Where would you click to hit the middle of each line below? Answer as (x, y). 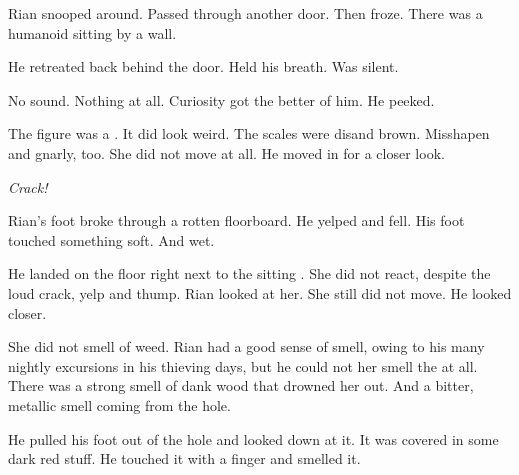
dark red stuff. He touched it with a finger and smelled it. (184, 458)
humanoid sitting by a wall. (92, 32)
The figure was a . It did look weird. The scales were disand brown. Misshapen (249, 133)
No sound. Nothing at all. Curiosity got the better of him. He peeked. (221, 99)
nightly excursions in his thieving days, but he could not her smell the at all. (243, 365)
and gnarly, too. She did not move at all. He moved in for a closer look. (226, 152)
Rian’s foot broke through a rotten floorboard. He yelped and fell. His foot (236, 220)
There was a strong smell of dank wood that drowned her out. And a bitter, (241, 385)
